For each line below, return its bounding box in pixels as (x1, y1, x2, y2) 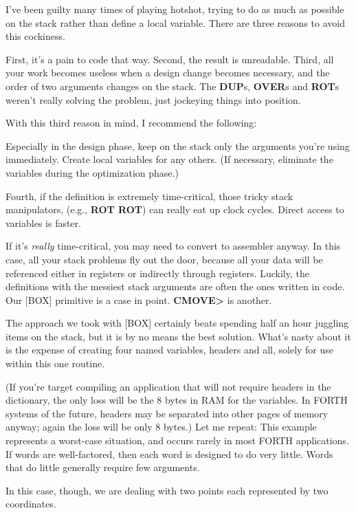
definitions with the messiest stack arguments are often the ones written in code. (5, 279, 345, 294)
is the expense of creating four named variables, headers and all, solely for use (5, 342, 334, 357)
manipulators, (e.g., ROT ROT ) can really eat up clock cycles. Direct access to (5, 202, 344, 217)
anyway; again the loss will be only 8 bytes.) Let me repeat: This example (5, 419, 317, 434)
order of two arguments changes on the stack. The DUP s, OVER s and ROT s (5, 78, 340, 93)
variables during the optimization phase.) (5, 165, 179, 179)
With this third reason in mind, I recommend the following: (5, 116, 257, 130)
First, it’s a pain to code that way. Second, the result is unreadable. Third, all (5, 52, 334, 66)
